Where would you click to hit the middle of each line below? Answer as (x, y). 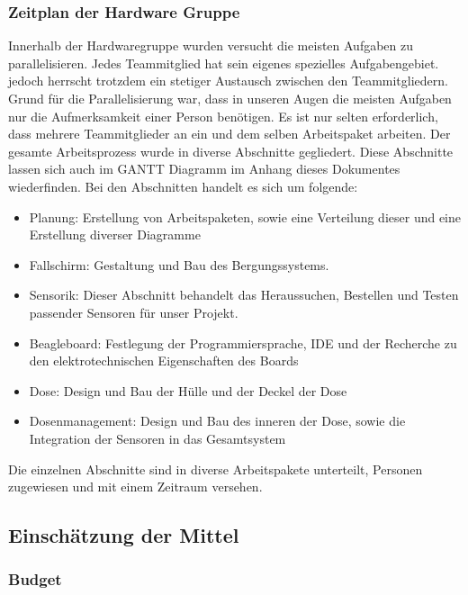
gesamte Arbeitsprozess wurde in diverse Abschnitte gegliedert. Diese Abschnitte (231, 151)
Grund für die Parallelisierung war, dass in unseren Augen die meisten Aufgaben (230, 98)
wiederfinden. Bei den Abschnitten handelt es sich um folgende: (183, 186)
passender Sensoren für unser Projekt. (134, 312)
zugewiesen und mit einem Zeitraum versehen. (135, 487)
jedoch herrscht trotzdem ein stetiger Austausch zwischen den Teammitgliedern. (228, 81)
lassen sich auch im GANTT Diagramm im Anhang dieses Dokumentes (204, 169)
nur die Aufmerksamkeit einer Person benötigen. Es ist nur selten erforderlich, (223, 116)
